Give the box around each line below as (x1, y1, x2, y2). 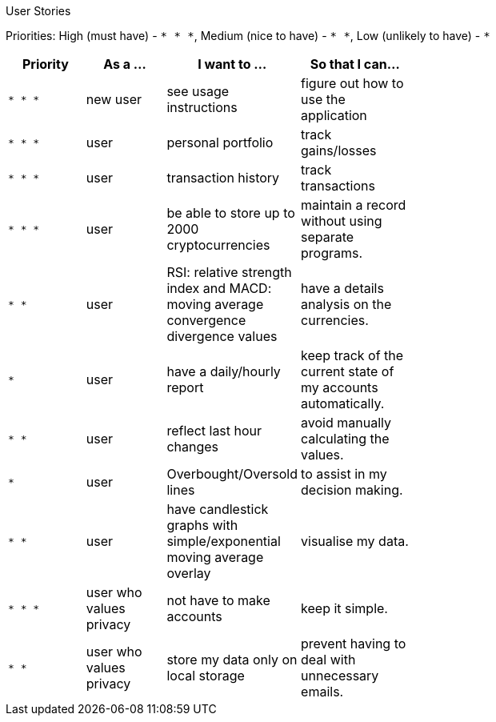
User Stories (6, 4, 71, 18)
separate (301, 229, 354, 245)
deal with (301, 652, 356, 668)
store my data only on (166, 652, 298, 668)
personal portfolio (166, 134, 274, 150)
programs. (301, 245, 363, 261)
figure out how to (301, 75, 404, 91)
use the (301, 91, 346, 107)
